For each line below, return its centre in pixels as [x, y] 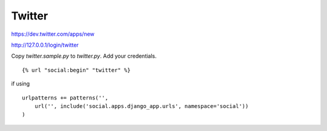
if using [21, 84]
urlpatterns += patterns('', [65, 98]
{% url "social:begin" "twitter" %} [76, 70]
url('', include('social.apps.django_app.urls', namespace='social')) [141, 106]
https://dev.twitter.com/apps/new [53, 34]
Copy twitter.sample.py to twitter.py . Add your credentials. [84, 56]
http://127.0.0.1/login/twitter [45, 45]
